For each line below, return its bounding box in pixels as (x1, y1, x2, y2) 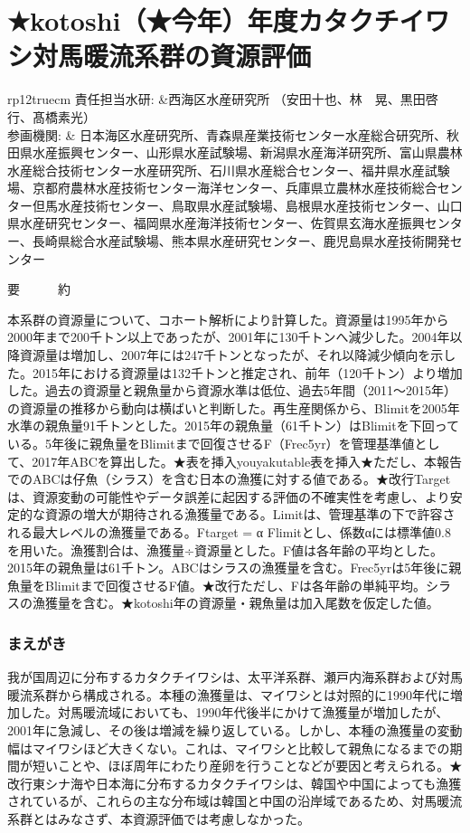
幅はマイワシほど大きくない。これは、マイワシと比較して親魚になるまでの (7, 738, 450, 757)
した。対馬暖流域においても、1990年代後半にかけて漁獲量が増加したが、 (19, 703, 449, 722)
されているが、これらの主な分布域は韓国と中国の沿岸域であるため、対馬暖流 (7, 791, 463, 810)
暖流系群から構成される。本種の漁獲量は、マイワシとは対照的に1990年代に (7, 685, 450, 704)
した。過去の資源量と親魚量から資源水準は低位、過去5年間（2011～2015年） (7, 381, 456, 400)
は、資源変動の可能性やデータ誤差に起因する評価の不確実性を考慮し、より (7, 487, 450, 506)
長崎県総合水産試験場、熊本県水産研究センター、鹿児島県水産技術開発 (32, 232, 450, 251)
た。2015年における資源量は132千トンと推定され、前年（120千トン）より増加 (7, 363, 463, 382)
